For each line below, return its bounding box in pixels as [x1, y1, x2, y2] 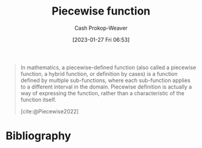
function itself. [20, 96, 57, 103]
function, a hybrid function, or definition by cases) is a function [20, 70, 178, 77]
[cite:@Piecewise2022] [20, 107, 79, 115]
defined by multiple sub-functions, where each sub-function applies [20, 76, 191, 84]
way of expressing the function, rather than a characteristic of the [20, 89, 185, 96]
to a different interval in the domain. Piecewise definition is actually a [20, 83, 192, 90]
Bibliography [5, 129, 71, 143]
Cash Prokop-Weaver [74, 24, 128, 32]
